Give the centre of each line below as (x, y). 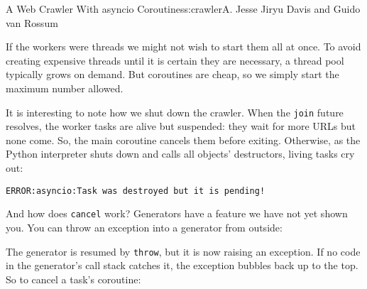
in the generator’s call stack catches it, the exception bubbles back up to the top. (182, 265)
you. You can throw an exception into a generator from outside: (144, 227)
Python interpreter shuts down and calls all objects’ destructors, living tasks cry (180, 154)
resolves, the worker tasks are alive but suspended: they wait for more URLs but (181, 126)
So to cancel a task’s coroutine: (73, 279)
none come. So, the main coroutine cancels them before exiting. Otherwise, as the (183, 140)
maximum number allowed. (65, 88)
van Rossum (32, 22)
